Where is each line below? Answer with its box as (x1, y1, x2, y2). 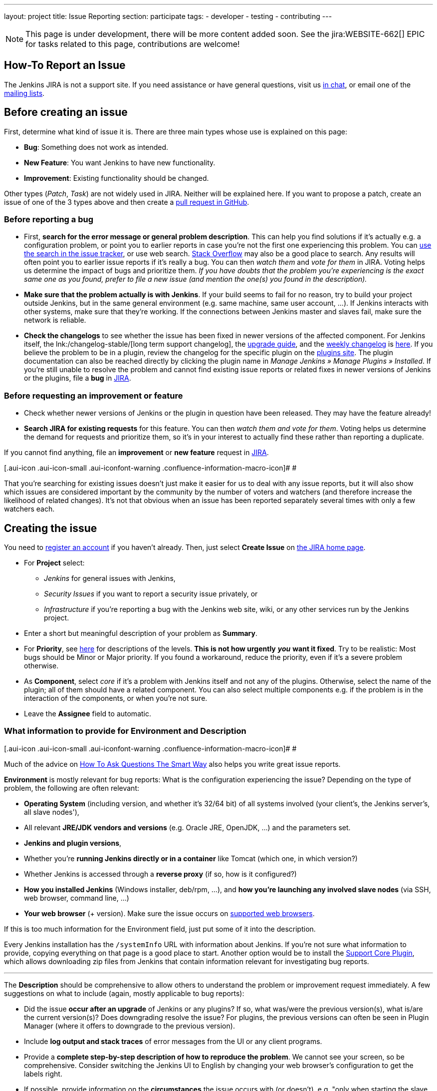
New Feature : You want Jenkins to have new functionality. (24, 158, 216, 167)
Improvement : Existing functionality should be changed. (24, 173, 209, 182)
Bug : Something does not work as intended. (24, 142, 169, 151)
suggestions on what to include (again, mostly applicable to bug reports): (4, 989, 244, 998)
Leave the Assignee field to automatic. (24, 709, 151, 718)
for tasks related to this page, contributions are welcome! (25, 39, 240, 49)
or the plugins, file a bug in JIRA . (24, 374, 131, 383)
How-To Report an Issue (4, 59, 126, 72)
